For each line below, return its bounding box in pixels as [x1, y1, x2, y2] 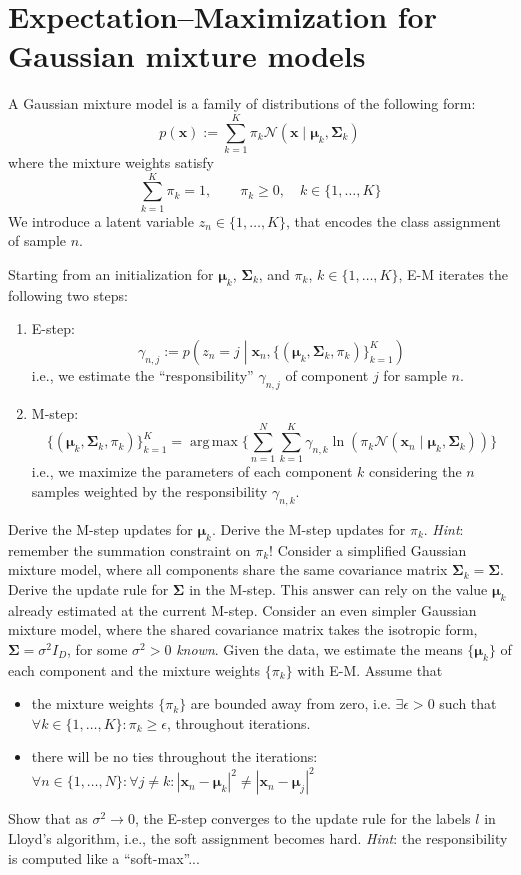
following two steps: [8, 284, 128, 305]
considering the [368, 461, 462, 482]
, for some [67, 638, 128, 659]
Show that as [8, 808, 88, 829]
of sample [8, 230, 67, 251]
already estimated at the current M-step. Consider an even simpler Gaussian [8, 599, 477, 620]
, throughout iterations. [167, 712, 311, 733]
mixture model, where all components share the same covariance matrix [8, 559, 448, 580]
